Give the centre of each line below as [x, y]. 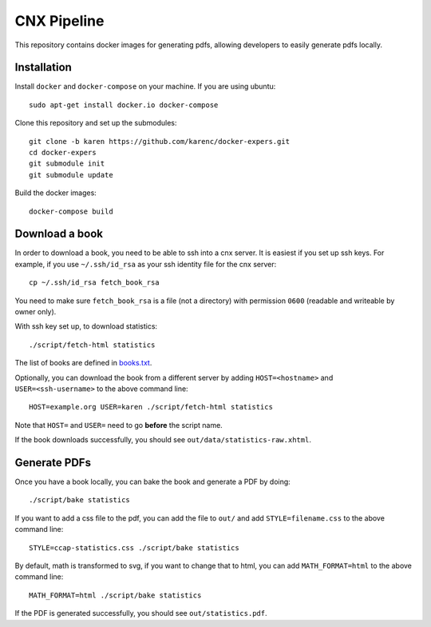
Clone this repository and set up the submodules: [96, 123]
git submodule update [71, 175]
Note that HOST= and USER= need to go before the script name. [119, 425]
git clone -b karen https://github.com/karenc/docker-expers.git [160, 141]
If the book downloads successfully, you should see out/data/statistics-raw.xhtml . [163, 440]
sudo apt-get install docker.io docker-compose [124, 105]
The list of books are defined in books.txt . [83, 363]
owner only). [36, 312]
